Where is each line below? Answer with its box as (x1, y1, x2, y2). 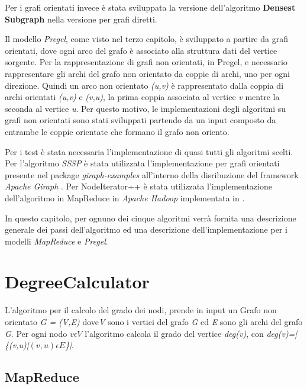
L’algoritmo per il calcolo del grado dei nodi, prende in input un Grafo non (5, 304, 277, 316)
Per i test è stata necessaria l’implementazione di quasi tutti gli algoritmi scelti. (5, 145, 293, 157)
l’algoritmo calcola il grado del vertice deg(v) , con (85, 327, 264, 339)
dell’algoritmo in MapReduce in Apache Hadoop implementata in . (5, 191, 245, 204)
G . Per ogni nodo (5, 327, 67, 339)
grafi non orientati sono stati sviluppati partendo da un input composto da (5, 114, 276, 126)
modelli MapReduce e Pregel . (5, 234, 108, 247)
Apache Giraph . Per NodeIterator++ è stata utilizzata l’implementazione (5, 180, 272, 192)
